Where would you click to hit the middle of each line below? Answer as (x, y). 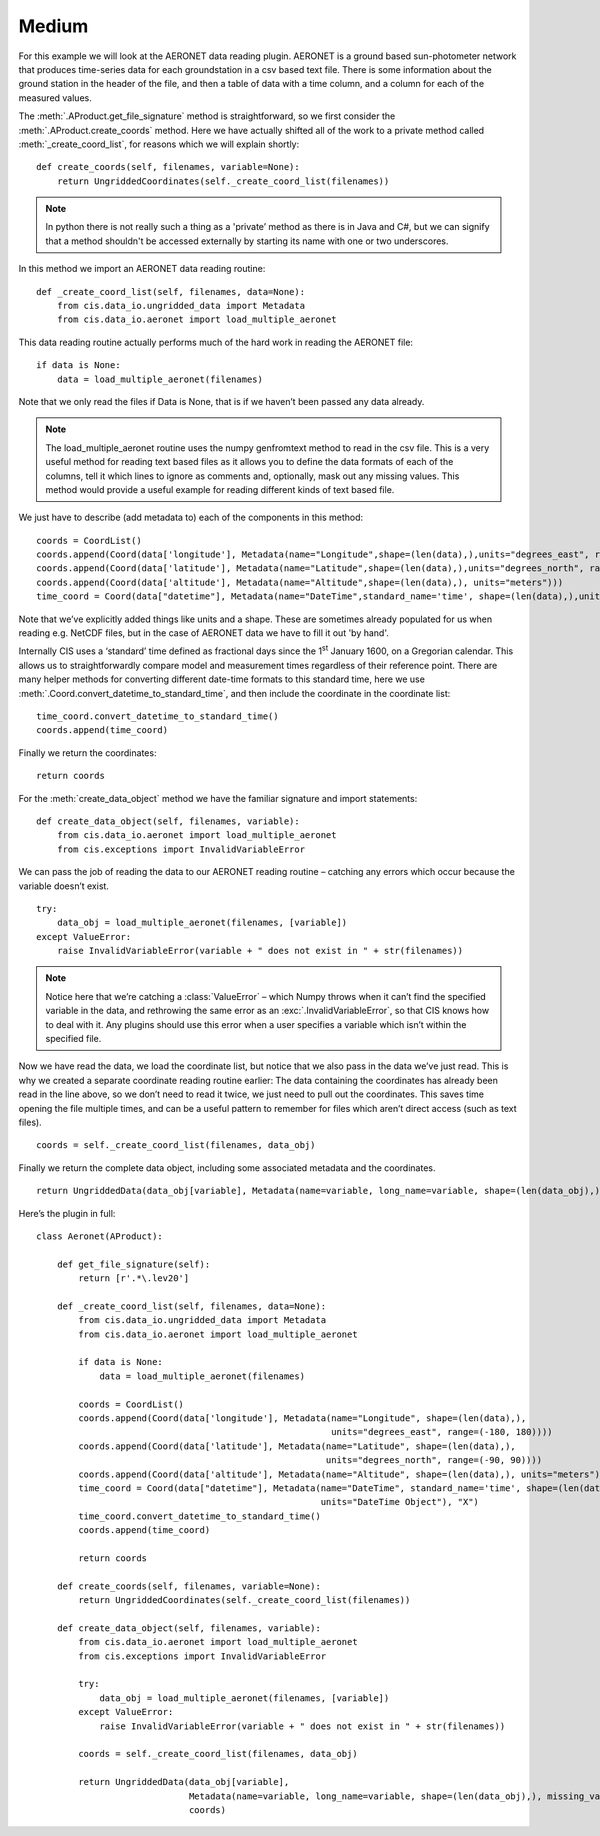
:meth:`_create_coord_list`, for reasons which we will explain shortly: (159, 144)
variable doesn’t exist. (64, 886)
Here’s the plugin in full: (67, 1213)
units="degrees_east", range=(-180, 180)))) (442, 1432)
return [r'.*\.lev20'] (134, 1278)
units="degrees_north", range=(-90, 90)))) (434, 1460)
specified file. (73, 1039)
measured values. (55, 97)
